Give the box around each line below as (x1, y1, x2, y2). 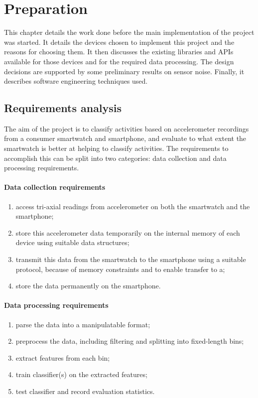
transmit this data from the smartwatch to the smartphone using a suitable (15, 254, 246, 265)
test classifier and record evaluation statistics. (15, 386, 155, 396)
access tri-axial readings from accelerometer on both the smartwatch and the (15, 201, 250, 211)
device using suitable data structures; (15, 237, 129, 248)
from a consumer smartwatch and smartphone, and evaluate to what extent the (4, 133, 247, 143)
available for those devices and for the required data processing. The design (4, 56, 234, 66)
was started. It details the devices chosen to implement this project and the (4, 36, 235, 47)
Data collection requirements (4, 182, 106, 192)
